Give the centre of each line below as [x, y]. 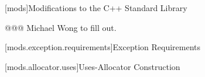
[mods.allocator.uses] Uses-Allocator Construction [93, 66]
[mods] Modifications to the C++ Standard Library [96, 8]
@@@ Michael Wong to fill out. [61, 27]
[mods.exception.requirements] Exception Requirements [103, 47]
